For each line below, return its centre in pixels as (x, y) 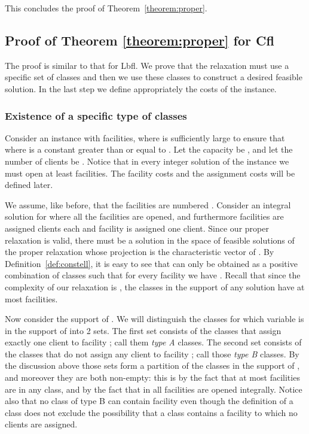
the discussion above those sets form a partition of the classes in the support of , (152, 365)
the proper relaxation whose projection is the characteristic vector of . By (140, 252)
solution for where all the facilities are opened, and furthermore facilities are (144, 216)
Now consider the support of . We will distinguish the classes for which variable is (154, 319)
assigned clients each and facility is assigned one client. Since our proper (137, 228)
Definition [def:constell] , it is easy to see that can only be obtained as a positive (151, 263)
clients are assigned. (41, 424)
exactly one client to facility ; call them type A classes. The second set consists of (153, 342)
